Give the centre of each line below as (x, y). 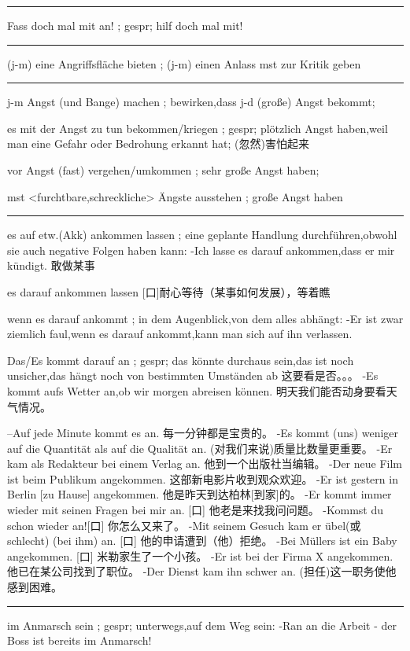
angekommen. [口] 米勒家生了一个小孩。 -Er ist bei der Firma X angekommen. (200, 555)
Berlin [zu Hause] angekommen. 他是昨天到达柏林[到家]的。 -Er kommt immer (199, 494)
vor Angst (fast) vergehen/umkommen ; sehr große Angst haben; (163, 169)
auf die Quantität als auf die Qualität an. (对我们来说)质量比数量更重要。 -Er (200, 448)
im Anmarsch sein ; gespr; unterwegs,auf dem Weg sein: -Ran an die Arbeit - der (202, 625)
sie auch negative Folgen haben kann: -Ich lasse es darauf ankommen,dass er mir (201, 250)
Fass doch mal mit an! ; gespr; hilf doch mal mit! (125, 25)
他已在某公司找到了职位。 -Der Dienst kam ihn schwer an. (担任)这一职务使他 (202, 571)
